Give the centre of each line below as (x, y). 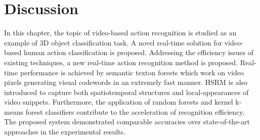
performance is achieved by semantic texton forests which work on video (132, 72)
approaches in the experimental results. (65, 132)
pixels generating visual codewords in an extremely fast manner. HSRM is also (126, 82)
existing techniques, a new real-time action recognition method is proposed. (121, 62)
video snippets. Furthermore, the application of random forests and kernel (119, 102)
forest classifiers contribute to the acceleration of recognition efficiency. (135, 111)
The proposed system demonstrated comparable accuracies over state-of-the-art (127, 122)
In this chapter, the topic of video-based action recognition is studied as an (120, 33)
